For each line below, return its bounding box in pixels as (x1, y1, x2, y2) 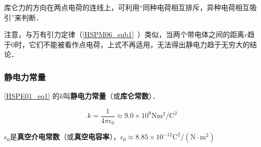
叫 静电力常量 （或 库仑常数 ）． (63, 91, 160, 101)
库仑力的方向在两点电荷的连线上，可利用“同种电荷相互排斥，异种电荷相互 (4, 2, 250, 12)
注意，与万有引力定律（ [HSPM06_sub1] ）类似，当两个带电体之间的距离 (4, 29, 245, 40)
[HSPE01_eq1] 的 (4, 91, 60, 101)
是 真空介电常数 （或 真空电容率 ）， (10, 131, 121, 142)
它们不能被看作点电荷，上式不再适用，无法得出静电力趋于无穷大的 (28, 39, 250, 49)
